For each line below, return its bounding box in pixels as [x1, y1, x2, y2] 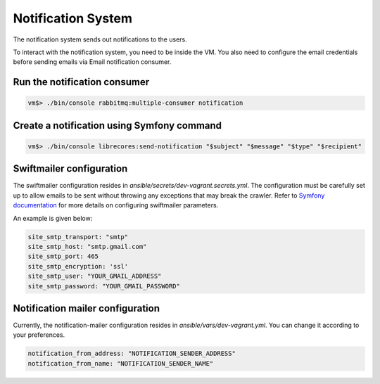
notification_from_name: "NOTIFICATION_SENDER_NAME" [27, 359, 214, 367]
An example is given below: [13, 214, 93, 222]
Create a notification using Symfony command [13, 120, 222, 132]
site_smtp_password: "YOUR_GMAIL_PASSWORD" [27, 282, 181, 290]
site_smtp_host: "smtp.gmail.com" [27, 243, 147, 250]
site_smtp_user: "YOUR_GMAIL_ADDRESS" [27, 272, 162, 281]
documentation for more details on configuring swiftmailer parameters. [13, 201, 219, 210]
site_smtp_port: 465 [27, 252, 99, 260]
